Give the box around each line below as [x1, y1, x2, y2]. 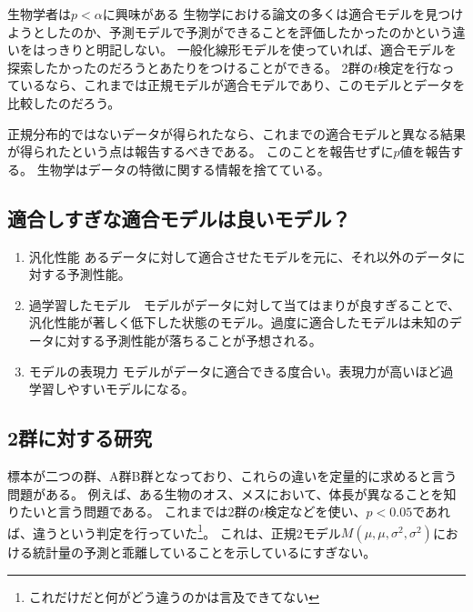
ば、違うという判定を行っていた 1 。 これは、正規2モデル [7, 520, 341, 542]
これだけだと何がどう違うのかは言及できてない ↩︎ [28, 587, 319, 606]
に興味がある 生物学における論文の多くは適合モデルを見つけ [102, 5, 464, 23]
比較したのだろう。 [7, 93, 121, 112]
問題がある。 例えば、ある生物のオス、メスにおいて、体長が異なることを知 [7, 484, 457, 503]
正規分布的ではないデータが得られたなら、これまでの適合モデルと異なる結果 [7, 124, 466, 143]
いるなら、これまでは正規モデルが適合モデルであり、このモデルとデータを [19, 75, 466, 95]
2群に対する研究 [7, 424, 153, 452]
